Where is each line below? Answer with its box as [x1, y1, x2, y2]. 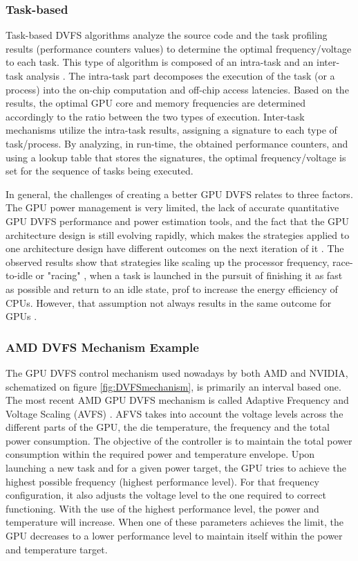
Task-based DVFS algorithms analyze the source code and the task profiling [6, 28, 328, 42]
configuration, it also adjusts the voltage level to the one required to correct [6, 488, 326, 502]
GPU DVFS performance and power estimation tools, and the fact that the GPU [6, 213, 350, 228]
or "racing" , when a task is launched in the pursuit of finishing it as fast [35, 268, 343, 283]
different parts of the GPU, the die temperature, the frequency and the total [6, 420, 330, 434]
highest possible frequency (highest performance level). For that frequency [6, 474, 319, 488]
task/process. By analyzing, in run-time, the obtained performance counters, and [6, 136, 348, 150]
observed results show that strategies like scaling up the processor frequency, [6, 254, 330, 269]
